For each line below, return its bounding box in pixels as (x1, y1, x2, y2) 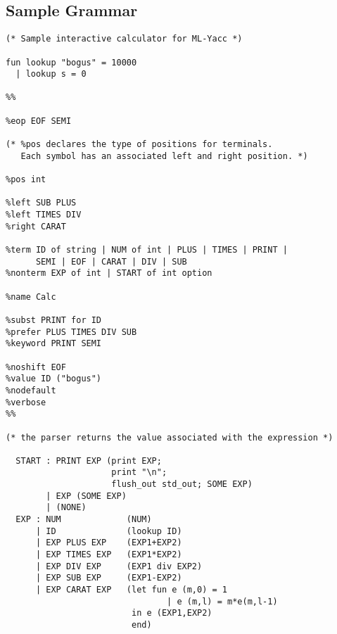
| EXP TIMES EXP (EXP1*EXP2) (35, 550, 182, 560)
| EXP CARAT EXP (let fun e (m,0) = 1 (35, 585, 227, 595)
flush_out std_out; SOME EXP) (111, 479, 253, 490)
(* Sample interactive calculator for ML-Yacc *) (6, 34, 243, 44)
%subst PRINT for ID (6, 315, 102, 325)
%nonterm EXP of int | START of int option (6, 268, 212, 279)
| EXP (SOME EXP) (46, 490, 127, 501)
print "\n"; (111, 467, 167, 478)
